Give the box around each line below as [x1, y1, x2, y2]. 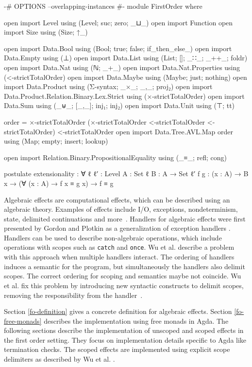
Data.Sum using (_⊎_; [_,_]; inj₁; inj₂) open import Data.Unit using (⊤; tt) [4, 100, 235, 110]
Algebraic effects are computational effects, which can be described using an [4, 194, 230, 204]
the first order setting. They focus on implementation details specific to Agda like [4, 334, 247, 345]
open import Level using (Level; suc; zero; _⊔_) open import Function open [4, 17, 233, 27]
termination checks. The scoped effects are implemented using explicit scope [4, 344, 230, 354]
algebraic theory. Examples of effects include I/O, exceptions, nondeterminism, [4, 204, 238, 214]
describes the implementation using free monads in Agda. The [44, 315, 229, 326]
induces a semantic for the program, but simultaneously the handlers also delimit [4, 261, 245, 271]
